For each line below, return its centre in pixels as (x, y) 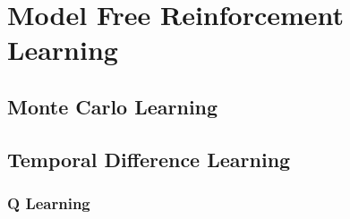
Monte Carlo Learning (113, 106)
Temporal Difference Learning (149, 159)
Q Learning (49, 203)
